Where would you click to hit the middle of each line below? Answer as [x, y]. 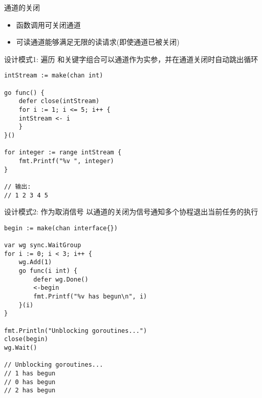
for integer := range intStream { [63, 153]
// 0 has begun [30, 382]
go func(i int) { [48, 271]
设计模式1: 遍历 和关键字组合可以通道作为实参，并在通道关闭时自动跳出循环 [131, 59]
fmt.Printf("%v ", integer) [66, 161]
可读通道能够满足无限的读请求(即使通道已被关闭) [98, 42]
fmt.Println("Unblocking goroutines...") [76, 331]
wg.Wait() [21, 348]
